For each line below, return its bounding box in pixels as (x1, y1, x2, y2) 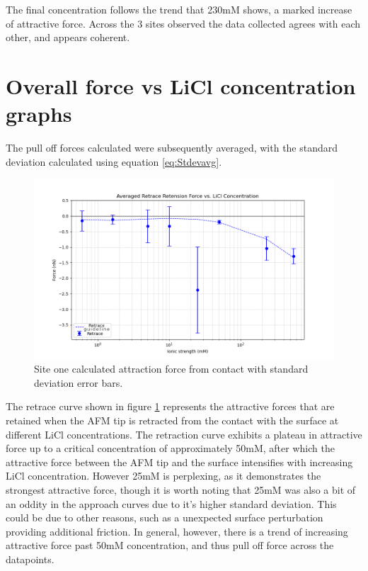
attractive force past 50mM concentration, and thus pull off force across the (6, 538, 334, 553)
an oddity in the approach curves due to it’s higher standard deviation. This (6, 496, 337, 511)
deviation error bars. (34, 375, 123, 390)
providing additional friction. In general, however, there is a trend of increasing (6, 524, 348, 538)
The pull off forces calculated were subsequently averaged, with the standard (6, 140, 338, 155)
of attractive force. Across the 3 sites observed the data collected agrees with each (6, 16, 361, 30)
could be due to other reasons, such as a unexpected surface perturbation (6, 510, 323, 525)
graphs (6, 99, 72, 128)
